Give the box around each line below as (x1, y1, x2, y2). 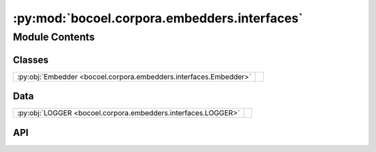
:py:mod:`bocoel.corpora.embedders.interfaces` (13, 10, 303, 26)
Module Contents (13, 31, 95, 43)
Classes (13, 54, 49, 66)
